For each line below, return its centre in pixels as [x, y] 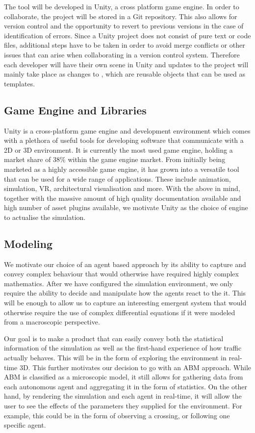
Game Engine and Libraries [75, 110]
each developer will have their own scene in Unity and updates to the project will [126, 64]
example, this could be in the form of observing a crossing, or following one [117, 415]
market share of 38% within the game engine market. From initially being [115, 159]
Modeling [28, 243]
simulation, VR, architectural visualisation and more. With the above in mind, [122, 188]
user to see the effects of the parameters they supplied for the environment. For [123, 406]
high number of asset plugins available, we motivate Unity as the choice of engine [126, 207]
